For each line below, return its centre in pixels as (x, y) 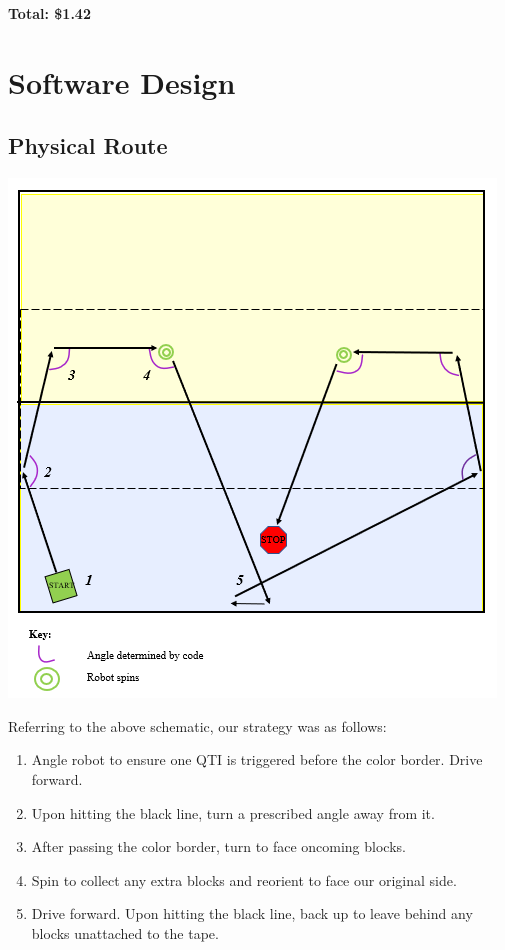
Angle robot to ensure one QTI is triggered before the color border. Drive (257, 759)
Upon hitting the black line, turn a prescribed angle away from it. (233, 812)
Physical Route (88, 145)
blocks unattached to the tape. (125, 932)
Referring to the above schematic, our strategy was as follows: (197, 725)
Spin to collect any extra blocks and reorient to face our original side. (244, 879)
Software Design (122, 81)
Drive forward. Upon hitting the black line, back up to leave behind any (252, 913)
